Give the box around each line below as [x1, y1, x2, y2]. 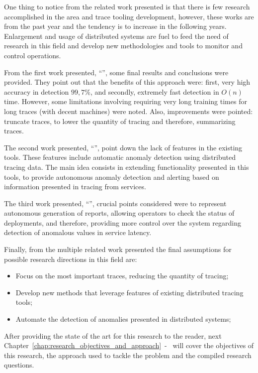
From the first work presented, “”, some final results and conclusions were [4, 67, 229, 77]
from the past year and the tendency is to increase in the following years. [4, 21, 227, 31]
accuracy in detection [4, 86, 69, 97]
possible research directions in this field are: [4, 253, 137, 264]
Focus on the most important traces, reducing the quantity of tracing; [15, 270, 229, 281]
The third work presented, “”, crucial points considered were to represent [4, 198, 227, 208]
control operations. [4, 50, 61, 60]
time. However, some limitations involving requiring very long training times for [4, 96, 247, 107]
